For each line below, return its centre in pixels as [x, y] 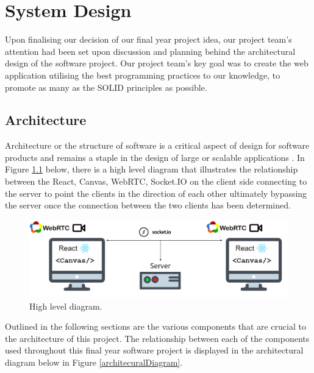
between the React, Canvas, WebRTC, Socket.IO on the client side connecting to [156, 181]
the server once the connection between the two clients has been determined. [148, 205]
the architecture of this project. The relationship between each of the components [157, 338]
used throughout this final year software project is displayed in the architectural [154, 350]
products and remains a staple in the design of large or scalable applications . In [155, 157]
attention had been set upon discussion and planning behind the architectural [150, 51]
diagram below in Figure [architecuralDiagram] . [94, 362]
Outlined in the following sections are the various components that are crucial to [155, 326]
